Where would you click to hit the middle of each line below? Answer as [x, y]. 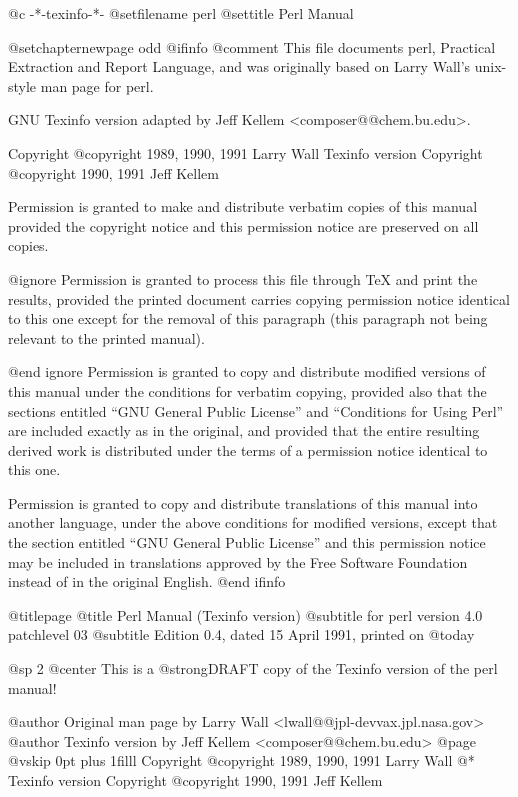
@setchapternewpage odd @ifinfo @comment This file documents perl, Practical [252, 46]
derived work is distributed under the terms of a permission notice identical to [248, 449]
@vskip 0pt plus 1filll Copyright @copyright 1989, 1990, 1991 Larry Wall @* [241, 760]
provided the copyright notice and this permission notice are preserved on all [243, 225]
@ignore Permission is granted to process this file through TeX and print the [243, 278]
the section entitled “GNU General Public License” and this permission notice [247, 542]
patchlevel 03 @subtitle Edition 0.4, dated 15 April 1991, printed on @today [241, 634]
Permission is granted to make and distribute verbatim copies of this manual [243, 206]
